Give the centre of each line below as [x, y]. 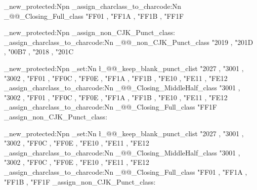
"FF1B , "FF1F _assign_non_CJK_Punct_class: [80, 181]
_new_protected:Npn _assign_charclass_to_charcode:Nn [93, 6]
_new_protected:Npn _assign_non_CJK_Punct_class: [90, 32]
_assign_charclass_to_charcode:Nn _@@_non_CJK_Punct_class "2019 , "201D [128, 42]
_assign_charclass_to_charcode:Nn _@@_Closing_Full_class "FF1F [110, 107]
